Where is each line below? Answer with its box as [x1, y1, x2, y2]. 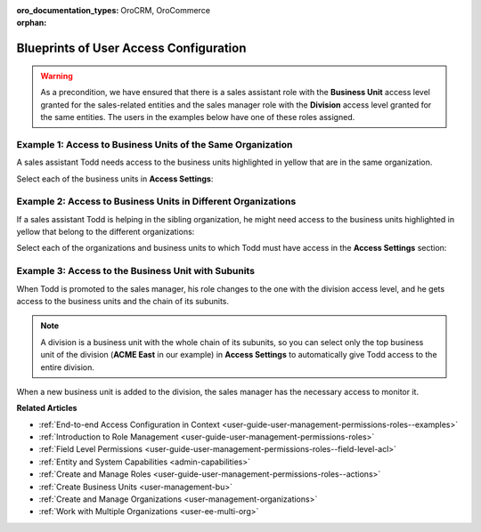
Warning [40, 70, 73, 81]
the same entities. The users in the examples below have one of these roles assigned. [40, 111, 355, 122]
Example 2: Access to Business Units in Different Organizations [16, 196, 297, 208]
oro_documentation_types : [16, 5, 119, 15]
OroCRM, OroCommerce [120, 5, 211, 15]
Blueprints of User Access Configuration [16, 41, 247, 56]
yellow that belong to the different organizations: [16, 227, 195, 238]
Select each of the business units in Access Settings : [16, 173, 214, 184]
